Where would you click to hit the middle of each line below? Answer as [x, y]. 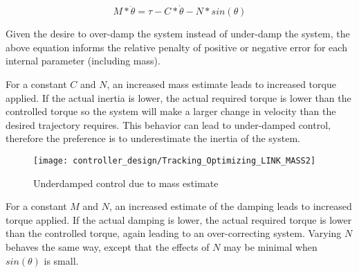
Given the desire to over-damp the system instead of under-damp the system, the [178, 34]
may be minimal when [270, 247]
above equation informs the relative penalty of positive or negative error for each [176, 47]
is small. [61, 260]
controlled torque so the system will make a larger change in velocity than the [171, 111]
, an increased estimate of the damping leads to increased [231, 206]
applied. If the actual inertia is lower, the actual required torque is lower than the [178, 97]
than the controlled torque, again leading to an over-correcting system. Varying [174, 233]
